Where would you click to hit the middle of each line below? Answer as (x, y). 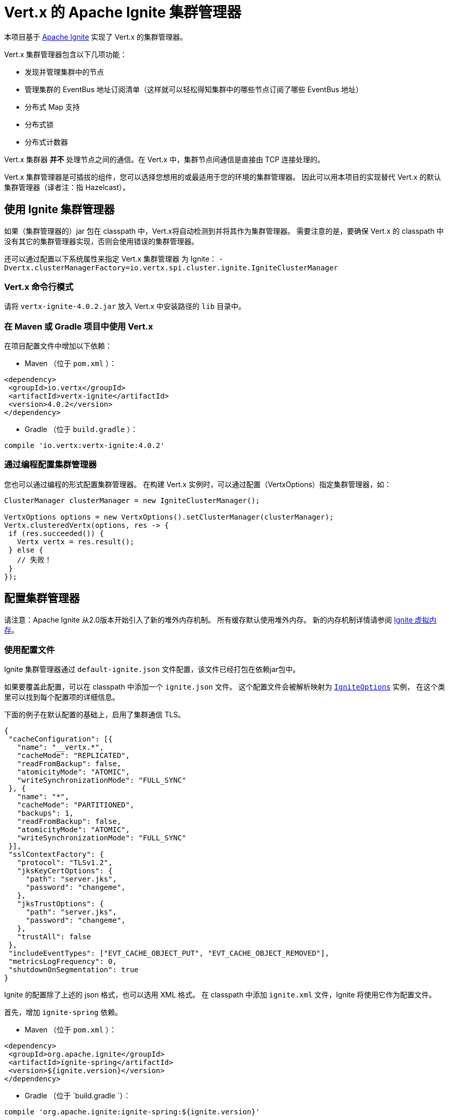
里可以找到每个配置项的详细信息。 (62, 697)
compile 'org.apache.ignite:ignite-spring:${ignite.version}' (132, 1112)
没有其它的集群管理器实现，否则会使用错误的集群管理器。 (101, 241)
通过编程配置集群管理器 (50, 465)
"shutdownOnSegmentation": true (74, 970)
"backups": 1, (45, 813)
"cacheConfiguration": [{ (60, 739)
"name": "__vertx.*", (60, 747)
